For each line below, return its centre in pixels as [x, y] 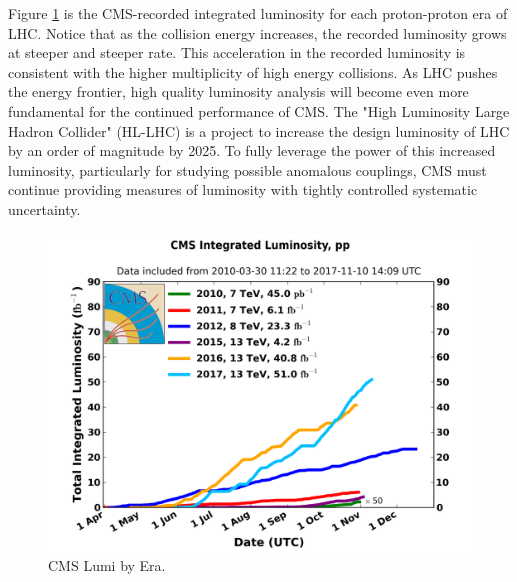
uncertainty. [44, 208]
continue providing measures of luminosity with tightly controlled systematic [243, 189]
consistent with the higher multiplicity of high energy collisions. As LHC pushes [253, 71]
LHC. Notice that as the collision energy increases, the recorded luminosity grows [257, 32]
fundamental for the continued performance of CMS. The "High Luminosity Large [259, 110]
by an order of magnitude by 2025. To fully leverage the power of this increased [252, 150]
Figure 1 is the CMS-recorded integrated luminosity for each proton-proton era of [258, 13]
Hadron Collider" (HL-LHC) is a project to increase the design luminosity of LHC [259, 130]
